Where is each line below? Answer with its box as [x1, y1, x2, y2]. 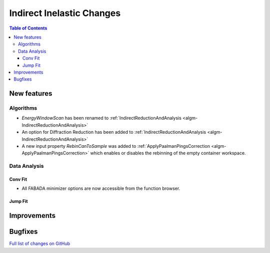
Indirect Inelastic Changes [9, 8, 121, 19]
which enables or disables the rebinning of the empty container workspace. [90, 150, 246, 156]
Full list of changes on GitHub [9, 240, 70, 246]
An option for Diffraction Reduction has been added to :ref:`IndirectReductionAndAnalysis [21, 129, 206, 135]
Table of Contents [9, 25, 47, 31]
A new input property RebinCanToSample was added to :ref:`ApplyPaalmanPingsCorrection [21, 143, 210, 149]
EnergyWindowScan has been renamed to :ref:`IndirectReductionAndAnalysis [21, 115, 182, 121]
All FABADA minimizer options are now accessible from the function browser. [21, 185, 180, 191]
